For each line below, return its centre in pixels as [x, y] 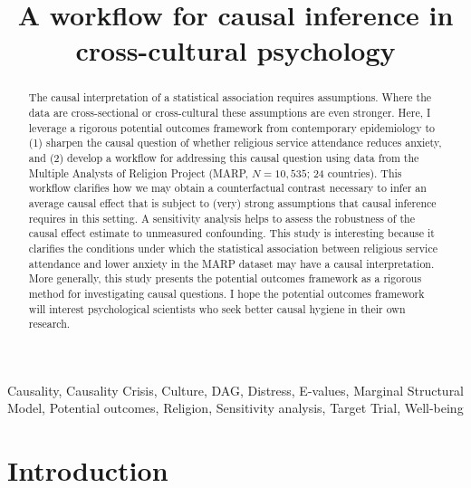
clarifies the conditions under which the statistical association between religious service [233, 248]
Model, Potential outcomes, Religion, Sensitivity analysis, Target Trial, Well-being [235, 408]
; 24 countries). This [354, 172]
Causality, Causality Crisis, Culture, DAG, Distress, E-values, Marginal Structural [236, 390]
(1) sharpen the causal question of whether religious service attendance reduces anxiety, [235, 143]
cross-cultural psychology [235, 50]
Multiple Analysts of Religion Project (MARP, [139, 172]
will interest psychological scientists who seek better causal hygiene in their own [217, 308]
